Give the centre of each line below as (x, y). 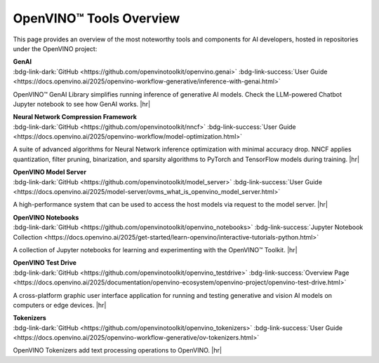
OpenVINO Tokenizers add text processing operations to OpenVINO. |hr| (118, 350)
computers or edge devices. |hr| (60, 305)
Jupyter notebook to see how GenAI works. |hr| (82, 104)
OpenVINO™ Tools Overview (97, 18)
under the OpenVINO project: (55, 48)
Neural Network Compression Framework (75, 117)
